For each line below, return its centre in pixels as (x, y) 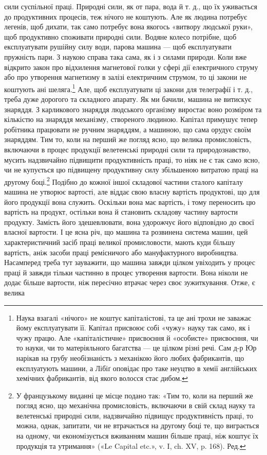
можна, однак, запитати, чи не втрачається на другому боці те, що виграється (138, 425)
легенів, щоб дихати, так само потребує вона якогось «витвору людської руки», (128, 27)
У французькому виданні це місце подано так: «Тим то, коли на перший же (135, 395)
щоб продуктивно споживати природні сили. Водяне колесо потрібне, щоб (120, 36)
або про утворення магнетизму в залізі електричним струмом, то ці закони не (126, 77)
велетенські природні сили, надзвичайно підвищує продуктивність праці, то (135, 415)
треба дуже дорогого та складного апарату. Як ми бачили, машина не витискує (128, 99)
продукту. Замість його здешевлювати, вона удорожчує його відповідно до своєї (129, 222)
